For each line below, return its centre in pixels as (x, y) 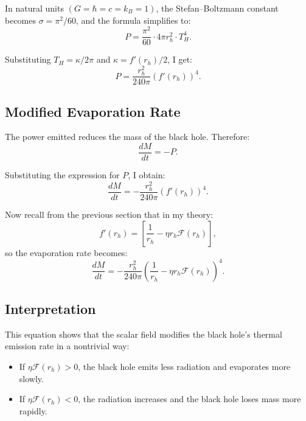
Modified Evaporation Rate (93, 111)
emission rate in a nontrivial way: (67, 346)
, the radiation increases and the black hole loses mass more (190, 399)
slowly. (31, 378)
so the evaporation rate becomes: (66, 252)
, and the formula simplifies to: (134, 20)
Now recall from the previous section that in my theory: (109, 214)
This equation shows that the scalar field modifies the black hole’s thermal (144, 334)
